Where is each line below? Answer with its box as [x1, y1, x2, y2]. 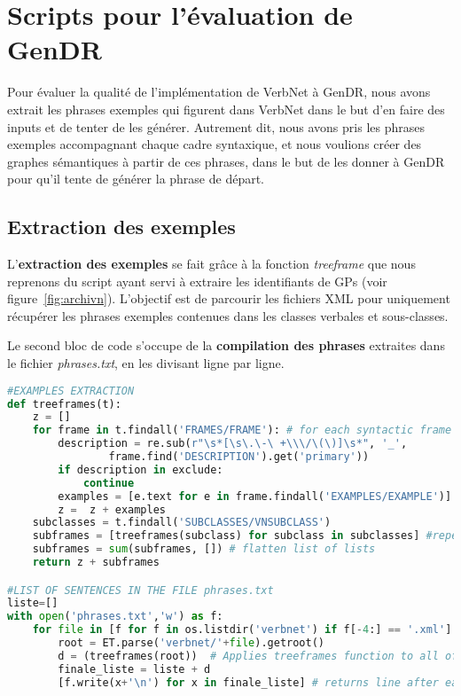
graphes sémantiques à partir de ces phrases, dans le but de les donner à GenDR [7, 152, 445, 170]
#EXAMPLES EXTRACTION [7, 384, 135, 397]
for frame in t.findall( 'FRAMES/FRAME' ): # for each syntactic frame [32, 424, 452, 437]
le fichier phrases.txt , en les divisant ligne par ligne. [7, 354, 285, 372]
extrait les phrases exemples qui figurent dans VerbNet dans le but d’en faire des [7, 99, 445, 118]
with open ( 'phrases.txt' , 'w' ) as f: [7, 610, 223, 623]
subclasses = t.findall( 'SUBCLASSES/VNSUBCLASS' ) [32, 516, 332, 529]
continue [82, 476, 135, 489]
